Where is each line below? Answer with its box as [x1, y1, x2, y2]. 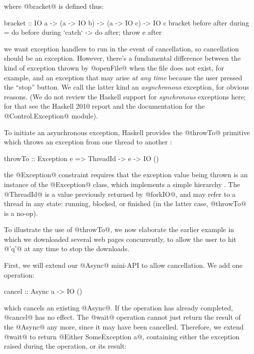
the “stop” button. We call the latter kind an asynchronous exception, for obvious [4, 82, 249, 92]
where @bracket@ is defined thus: [4, 1, 104, 11]
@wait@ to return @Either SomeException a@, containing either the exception [4, 331, 240, 341]
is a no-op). [4, 208, 38, 218]
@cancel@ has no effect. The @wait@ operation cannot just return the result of [4, 312, 241, 322]
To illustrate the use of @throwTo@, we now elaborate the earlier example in [4, 224, 234, 235]
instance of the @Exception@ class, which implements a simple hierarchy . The [4, 179, 240, 189]
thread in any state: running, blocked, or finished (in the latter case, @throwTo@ [4, 198, 247, 209]
